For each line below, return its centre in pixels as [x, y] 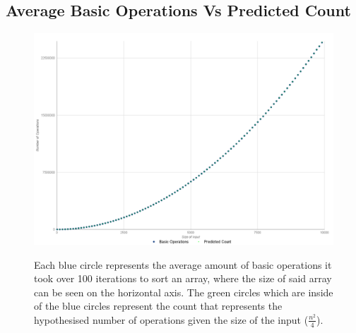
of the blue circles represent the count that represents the [158, 306]
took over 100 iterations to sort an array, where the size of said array [183, 278]
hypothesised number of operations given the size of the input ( [171, 319]
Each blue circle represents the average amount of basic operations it [183, 264]
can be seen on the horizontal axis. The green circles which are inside [184, 292]
